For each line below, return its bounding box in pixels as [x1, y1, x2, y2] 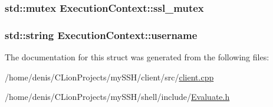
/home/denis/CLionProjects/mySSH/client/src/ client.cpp [5, 70, 214, 83]
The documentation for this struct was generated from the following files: [5, 51, 269, 63]
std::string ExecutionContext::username [5, 27, 198, 42]
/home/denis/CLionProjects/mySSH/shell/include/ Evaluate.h [5, 90, 230, 103]
